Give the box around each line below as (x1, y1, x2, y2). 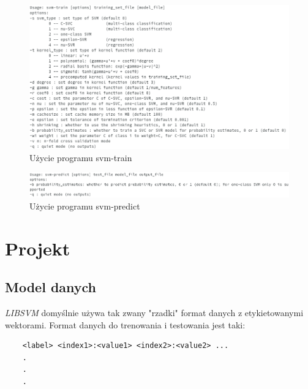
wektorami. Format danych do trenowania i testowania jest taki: (5, 318, 246, 331)
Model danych (5, 278, 97, 296)
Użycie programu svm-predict (29, 199, 140, 212)
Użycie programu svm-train (29, 151, 132, 164)
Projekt (5, 235, 70, 260)
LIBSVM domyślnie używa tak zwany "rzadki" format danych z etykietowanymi (5, 306, 304, 319)
